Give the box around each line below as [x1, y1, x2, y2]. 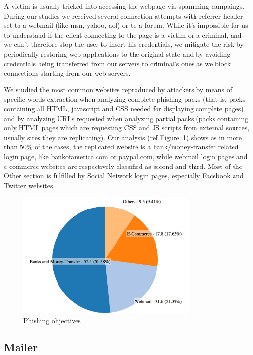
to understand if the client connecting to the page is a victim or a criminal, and [4, 29, 242, 40]
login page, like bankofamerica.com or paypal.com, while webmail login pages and [4, 151, 248, 161]
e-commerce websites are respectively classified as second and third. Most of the [4, 161, 242, 171]
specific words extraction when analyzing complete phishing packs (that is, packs [4, 94, 246, 104]
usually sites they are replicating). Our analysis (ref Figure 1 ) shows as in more [4, 132, 242, 142]
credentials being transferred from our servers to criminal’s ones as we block [4, 58, 231, 68]
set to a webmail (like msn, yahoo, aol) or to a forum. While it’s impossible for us [4, 20, 248, 30]
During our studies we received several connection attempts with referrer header [4, 10, 243, 21]
